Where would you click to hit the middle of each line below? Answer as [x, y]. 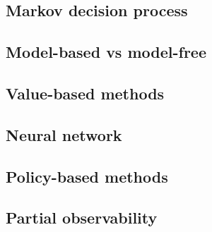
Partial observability [82, 218]
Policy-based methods [87, 176]
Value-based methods [85, 93]
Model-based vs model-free [106, 52]
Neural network [64, 134]
